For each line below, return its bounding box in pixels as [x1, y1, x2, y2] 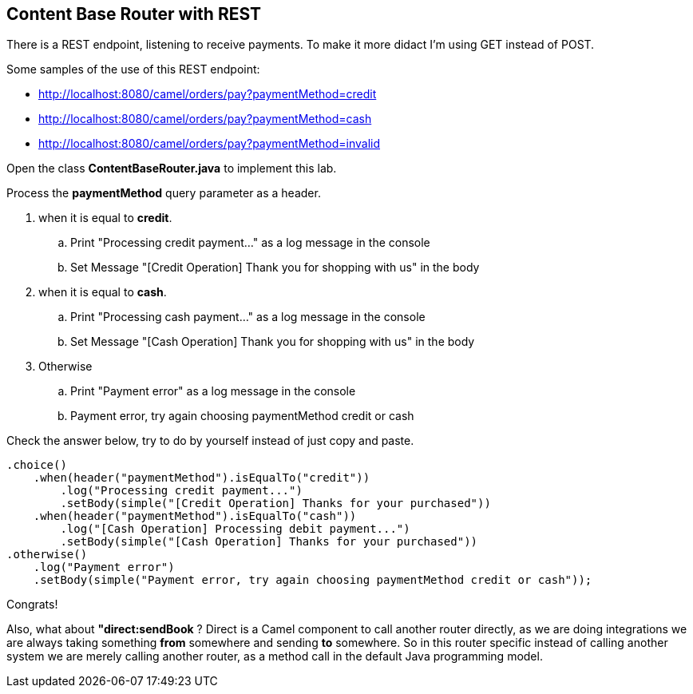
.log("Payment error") [33, 561, 175, 574]
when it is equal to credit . [38, 211, 172, 225]
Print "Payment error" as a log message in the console [70, 384, 356, 399]
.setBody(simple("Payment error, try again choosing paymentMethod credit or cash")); [33, 573, 592, 587]
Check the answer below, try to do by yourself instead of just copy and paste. [6, 434, 414, 448]
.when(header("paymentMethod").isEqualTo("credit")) [33, 471, 370, 485]
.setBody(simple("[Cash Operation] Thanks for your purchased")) [60, 535, 478, 549]
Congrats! [6, 597, 58, 612]
